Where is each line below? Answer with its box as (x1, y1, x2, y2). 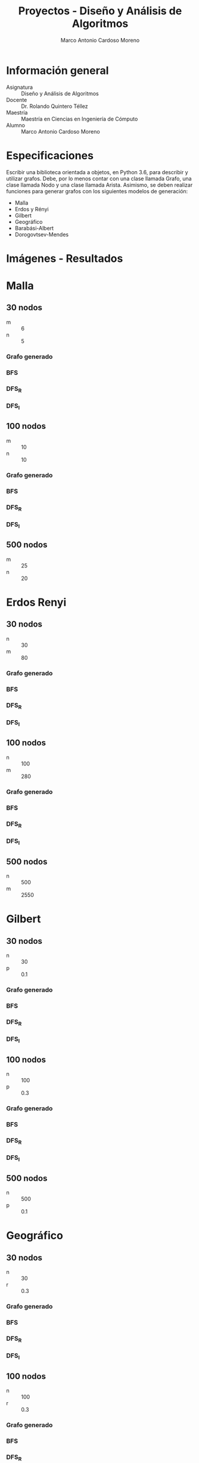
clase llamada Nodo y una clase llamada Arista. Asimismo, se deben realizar (6, 181, 193, 189)
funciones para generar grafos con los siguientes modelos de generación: (6, 187, 188, 195)
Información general (6, 64, 109, 77)
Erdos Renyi (6, 595, 67, 609)
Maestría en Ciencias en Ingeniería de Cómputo (21, 115, 138, 122)
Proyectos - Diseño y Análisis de (18, 4, 182, 18)
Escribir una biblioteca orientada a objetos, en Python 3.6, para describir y (6, 168, 189, 175)
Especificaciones (6, 149, 94, 162)
